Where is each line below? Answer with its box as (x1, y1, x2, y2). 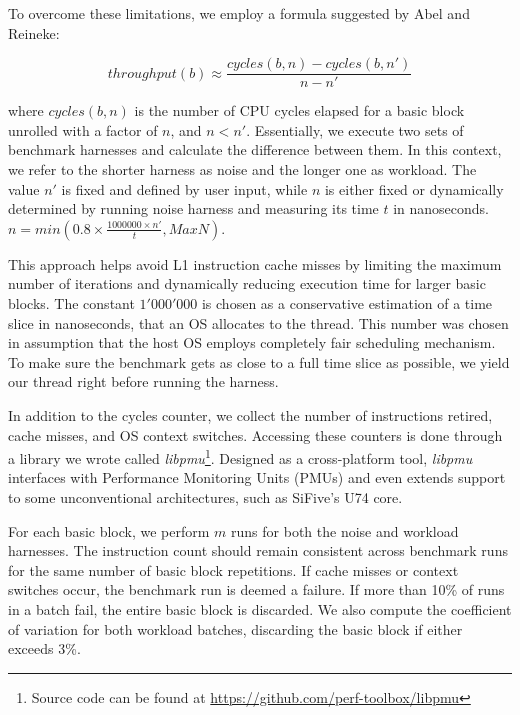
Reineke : (8, 22, 60, 43)
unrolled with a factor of (8, 119, 158, 140)
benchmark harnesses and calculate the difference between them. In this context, (8, 139, 502, 160)
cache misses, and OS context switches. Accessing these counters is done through (8, 424, 503, 445)
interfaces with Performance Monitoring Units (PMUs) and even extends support (8, 467, 506, 488)
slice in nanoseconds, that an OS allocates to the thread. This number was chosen (8, 312, 509, 333)
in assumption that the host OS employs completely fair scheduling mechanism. (8, 332, 496, 353)
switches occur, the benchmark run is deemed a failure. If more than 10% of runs (8, 579, 505, 600)
